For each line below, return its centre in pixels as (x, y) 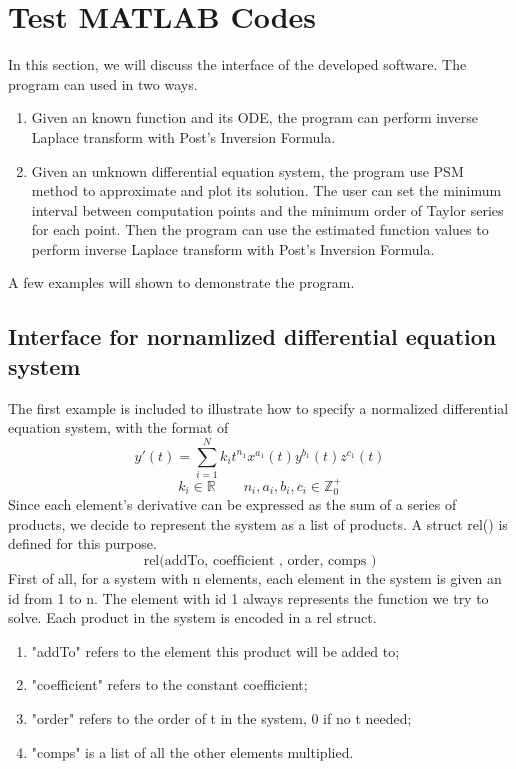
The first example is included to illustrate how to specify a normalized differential (258, 407)
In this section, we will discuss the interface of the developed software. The (237, 64)
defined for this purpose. (82, 543)
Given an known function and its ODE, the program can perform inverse (254, 117)
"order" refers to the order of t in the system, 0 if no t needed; (221, 717)
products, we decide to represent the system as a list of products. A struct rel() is (258, 523)
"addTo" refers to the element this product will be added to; (215, 650)
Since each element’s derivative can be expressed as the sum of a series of (232, 504)
